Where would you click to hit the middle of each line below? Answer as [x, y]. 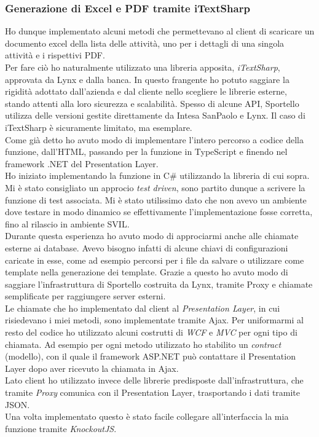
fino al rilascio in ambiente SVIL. [67, 223]
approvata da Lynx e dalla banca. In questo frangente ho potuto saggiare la [147, 79]
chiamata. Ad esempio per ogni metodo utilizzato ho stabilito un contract [143, 344]
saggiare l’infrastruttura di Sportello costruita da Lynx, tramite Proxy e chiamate [159, 284]
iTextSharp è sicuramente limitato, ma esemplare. [99, 127]
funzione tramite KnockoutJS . [61, 428]
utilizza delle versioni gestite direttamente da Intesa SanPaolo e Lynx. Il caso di [155, 115]
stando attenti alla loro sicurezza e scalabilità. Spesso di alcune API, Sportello [152, 103]
